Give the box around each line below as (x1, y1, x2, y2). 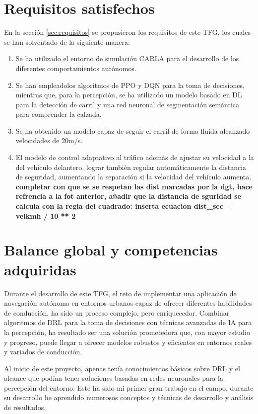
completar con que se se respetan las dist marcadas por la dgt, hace (15, 181, 253, 191)
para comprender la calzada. (15, 109, 102, 119)
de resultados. (4, 402, 46, 413)
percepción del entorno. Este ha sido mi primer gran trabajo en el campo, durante (4, 382, 254, 393)
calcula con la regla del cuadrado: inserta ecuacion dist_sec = (15, 201, 232, 211)
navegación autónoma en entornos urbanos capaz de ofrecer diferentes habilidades (4, 298, 252, 308)
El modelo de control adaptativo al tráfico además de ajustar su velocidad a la (15, 152, 254, 163)
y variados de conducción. (4, 346, 82, 357)
